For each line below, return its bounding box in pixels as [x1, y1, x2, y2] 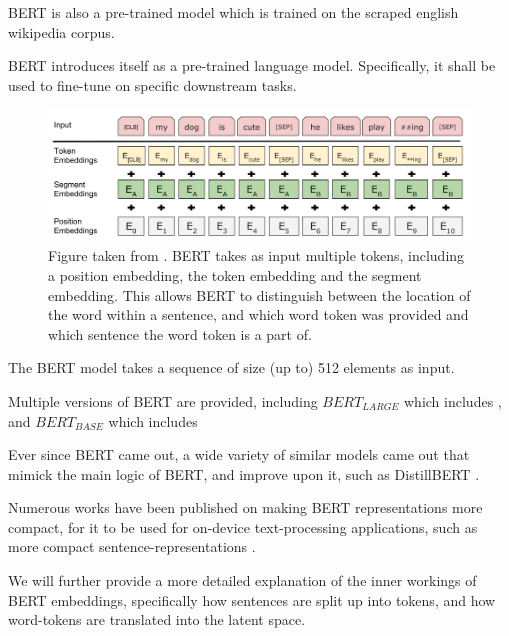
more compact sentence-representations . [8, 536, 256, 557]
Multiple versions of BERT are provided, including [8, 390, 318, 411]
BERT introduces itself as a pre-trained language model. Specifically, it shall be [8, 55, 496, 76]
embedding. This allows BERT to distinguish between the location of [48, 284, 471, 305]
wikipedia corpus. [8, 21, 115, 42]
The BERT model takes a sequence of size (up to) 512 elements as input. [8, 357, 455, 378]
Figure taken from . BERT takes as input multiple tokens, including [48, 245, 465, 266]
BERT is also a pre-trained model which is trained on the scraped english [8, 2, 459, 22]
